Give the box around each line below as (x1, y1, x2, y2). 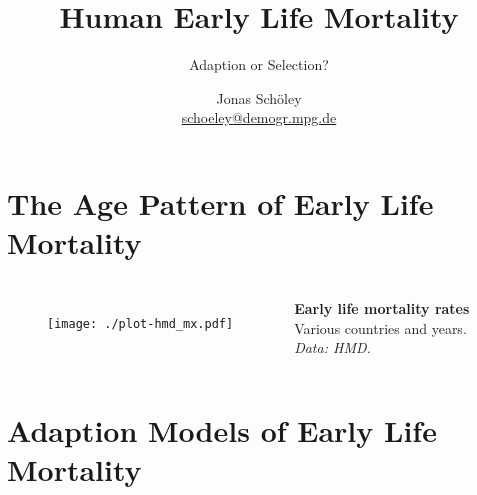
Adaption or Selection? (189, 54, 329, 75)
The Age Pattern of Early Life (7, 182, 434, 223)
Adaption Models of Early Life (7, 410, 437, 451)
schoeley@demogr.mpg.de (181, 107, 337, 128)
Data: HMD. (294, 337, 371, 358)
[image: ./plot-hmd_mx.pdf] (47, 317, 234, 332)
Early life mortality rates (294, 298, 470, 319)
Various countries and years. (294, 317, 467, 338)
